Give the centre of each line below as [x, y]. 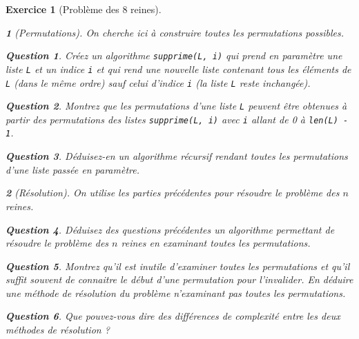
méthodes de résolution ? [58, 330]
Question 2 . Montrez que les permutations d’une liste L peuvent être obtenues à [176, 106]
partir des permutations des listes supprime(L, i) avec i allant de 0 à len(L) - [177, 119]
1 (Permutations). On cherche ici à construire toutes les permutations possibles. [175, 32]
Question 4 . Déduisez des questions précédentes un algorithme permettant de [170, 229]
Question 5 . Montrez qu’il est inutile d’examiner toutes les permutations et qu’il [178, 266]
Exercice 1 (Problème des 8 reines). [84, 9]
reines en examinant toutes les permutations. [216, 243]
